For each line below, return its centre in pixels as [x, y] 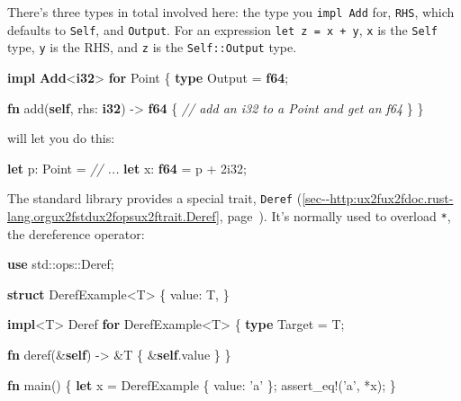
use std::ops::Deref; [61, 264]
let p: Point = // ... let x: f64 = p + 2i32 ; [127, 168]
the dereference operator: [76, 233]
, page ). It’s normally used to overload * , [335, 216]
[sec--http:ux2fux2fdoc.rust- [378, 198]
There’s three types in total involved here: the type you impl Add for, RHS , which [231, 12]
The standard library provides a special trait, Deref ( [155, 198]
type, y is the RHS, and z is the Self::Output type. [152, 47]
